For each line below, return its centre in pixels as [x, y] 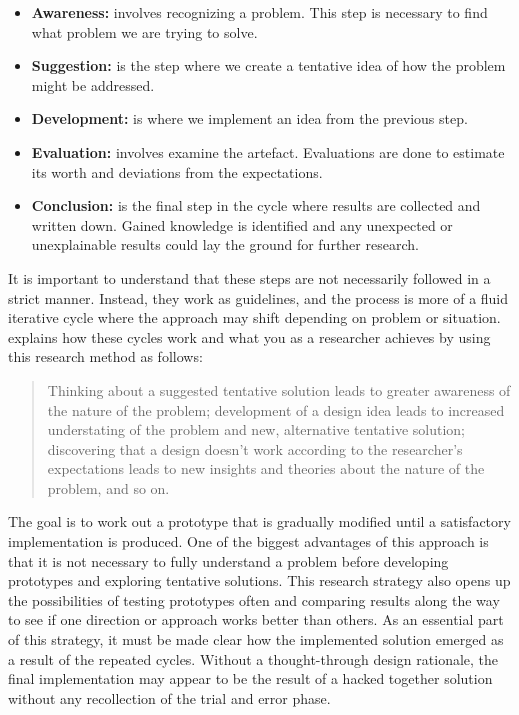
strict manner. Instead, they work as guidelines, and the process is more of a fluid [258, 297]
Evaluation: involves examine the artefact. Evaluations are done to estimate [268, 151]
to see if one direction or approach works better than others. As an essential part [256, 619]
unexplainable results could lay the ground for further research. [225, 244]
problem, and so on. [108, 487]
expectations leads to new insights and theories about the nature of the [266, 468]
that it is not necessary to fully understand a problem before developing [228, 560]
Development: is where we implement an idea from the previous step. [249, 118]
